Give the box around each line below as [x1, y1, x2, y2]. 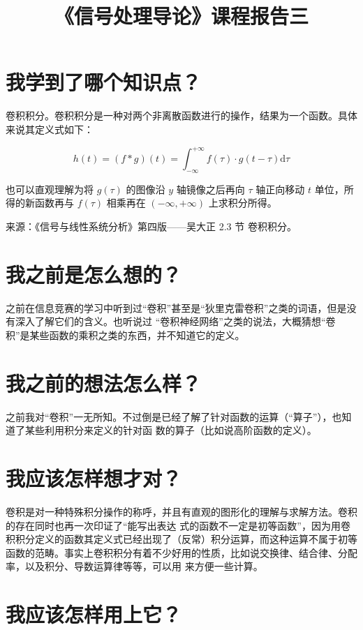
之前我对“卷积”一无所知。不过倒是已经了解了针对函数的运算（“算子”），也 [6, 409, 342, 423]
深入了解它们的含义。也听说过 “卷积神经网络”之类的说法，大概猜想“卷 [15, 314, 336, 329]
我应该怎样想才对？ [6, 463, 182, 492]
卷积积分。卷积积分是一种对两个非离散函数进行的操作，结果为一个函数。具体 [6, 108, 357, 123]
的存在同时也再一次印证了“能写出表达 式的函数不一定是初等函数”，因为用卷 [6, 518, 350, 532]
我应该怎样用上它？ [6, 600, 182, 629]
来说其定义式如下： [6, 121, 94, 136]
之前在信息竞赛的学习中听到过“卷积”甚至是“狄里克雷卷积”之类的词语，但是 [6, 300, 347, 315]
